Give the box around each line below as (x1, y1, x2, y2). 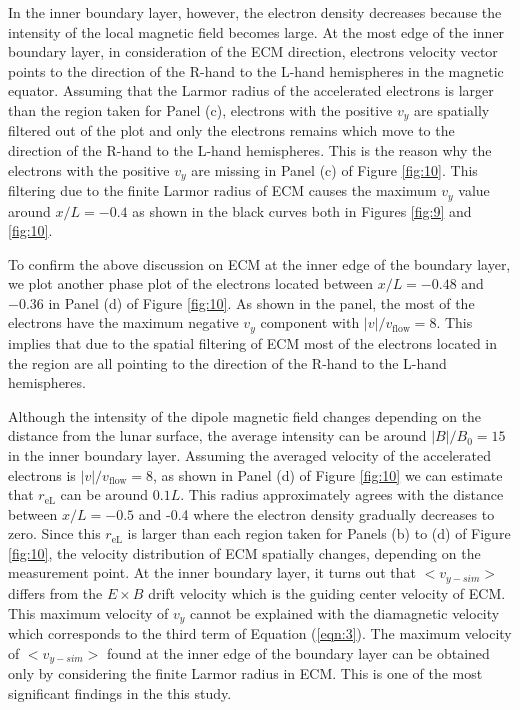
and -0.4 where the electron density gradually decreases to (138, 503, 495, 524)
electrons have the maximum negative (8, 312, 239, 333)
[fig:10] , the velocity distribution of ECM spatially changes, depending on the (8, 542, 481, 563)
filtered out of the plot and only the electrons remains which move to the (8, 120, 455, 141)
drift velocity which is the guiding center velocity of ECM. (148, 582, 506, 603)
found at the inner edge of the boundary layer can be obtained (106, 642, 490, 663)
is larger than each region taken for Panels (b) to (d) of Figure (127, 523, 511, 544)
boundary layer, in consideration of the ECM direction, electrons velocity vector (8, 41, 498, 62)
